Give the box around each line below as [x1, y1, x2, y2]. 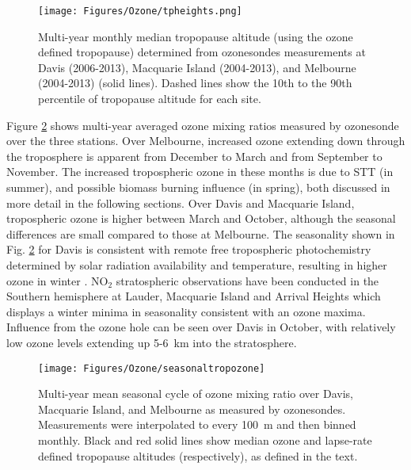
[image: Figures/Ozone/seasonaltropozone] [38, 362, 265, 374]
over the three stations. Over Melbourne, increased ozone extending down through [6, 132, 405, 149]
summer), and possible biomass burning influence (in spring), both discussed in [6, 179, 390, 195]
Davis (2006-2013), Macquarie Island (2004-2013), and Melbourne [38, 59, 356, 75]
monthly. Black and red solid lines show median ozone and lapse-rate [38, 431, 372, 448]
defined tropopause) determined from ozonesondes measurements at [38, 44, 366, 60]
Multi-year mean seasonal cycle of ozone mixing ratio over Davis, [38, 385, 353, 402]
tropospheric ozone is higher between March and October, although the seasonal [6, 210, 396, 227]
